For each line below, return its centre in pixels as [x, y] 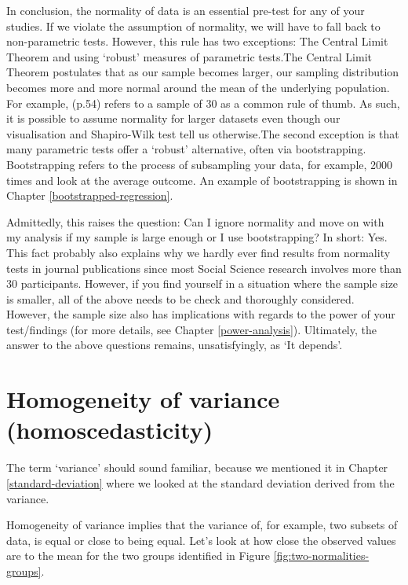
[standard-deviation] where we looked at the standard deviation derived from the [200, 482]
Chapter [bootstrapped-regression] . [90, 195]
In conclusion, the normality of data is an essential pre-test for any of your [186, 10]
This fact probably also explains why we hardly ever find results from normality [199, 252]
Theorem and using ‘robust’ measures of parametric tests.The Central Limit [189, 56]
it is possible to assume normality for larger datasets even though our [173, 118]
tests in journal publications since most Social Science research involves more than [204, 268]
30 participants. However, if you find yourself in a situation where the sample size [202, 283]
